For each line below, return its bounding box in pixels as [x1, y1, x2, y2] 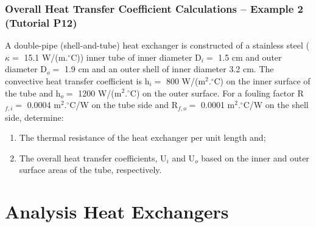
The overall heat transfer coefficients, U [19, 151, 167, 164]
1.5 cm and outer [218, 50, 282, 63]
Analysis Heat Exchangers [5, 199, 229, 224]
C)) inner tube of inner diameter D [71, 50, 202, 63]
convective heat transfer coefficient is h [5, 74, 150, 87]
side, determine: [5, 110, 64, 123]
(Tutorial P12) [5, 15, 77, 30]
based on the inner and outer [201, 151, 309, 164]
